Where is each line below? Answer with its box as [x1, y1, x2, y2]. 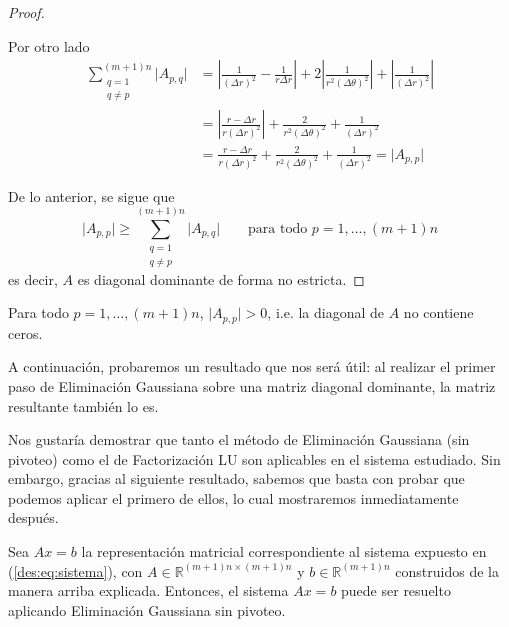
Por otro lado [8, 35, 90, 56]
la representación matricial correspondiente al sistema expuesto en [81, 541, 487, 562]
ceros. [8, 322, 43, 343]
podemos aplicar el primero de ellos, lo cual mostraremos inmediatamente [8, 487, 459, 508]
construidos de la [395, 560, 499, 581]
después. [8, 507, 59, 528]
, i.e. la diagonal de [267, 302, 385, 323]
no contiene [403, 302, 474, 323]
